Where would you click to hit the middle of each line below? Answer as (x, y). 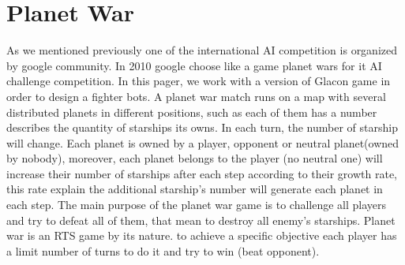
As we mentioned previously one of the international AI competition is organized (202, 50)
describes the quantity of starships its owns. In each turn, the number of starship (202, 127)
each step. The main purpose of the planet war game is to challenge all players (197, 205)
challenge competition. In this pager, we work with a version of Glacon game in (199, 81)
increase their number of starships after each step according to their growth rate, (202, 173)
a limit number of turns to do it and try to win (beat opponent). (163, 250)
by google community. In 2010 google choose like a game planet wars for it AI (194, 65)
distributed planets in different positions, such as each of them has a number (192, 112)
